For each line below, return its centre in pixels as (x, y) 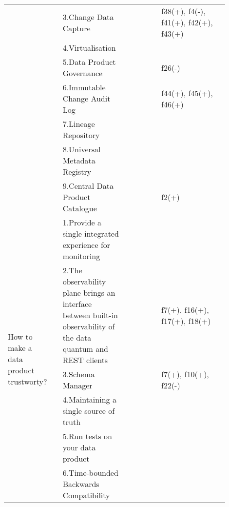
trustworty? (28, 381)
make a (20, 347)
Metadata (79, 160)
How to (20, 336)
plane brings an (89, 293)
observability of (89, 326)
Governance (83, 73)
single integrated (91, 233)
